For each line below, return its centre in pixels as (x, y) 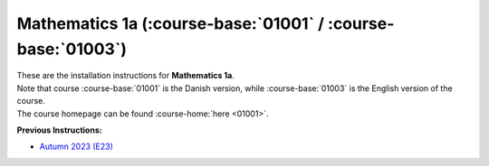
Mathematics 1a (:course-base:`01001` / (171, 23)
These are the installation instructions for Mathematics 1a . (126, 76)
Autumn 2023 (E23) (76, 147)
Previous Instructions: (60, 130)
